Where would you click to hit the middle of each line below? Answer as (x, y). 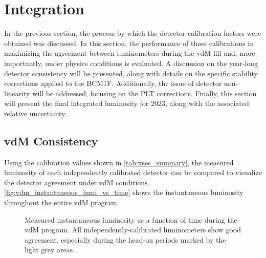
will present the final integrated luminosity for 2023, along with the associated (127, 103)
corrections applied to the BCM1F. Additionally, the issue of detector (113, 83)
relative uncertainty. (36, 113)
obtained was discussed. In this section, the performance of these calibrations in (129, 43)
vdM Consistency (51, 141)
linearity (17, 93)
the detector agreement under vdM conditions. (77, 182)
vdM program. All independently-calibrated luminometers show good (133, 230)
